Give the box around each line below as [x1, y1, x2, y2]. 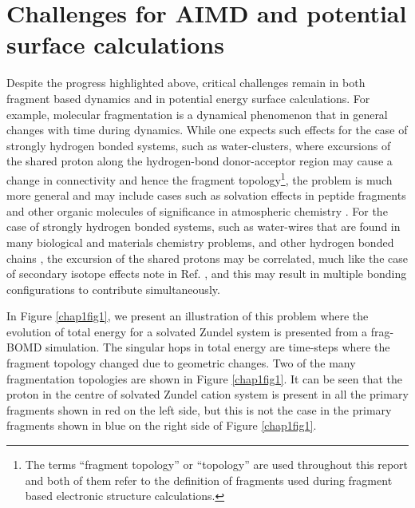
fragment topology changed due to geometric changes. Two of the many [6, 355, 356, 371]
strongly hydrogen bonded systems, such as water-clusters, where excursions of [6, 137, 391, 153]
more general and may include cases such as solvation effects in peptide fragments [6, 187, 406, 204]
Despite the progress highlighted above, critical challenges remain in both [6, 74, 366, 91]
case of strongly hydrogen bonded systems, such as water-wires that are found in [6, 218, 401, 235]
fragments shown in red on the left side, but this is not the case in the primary [6, 401, 392, 418]
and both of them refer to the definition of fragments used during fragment [25, 471, 393, 488]
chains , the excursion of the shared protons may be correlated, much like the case [6, 249, 408, 266]
